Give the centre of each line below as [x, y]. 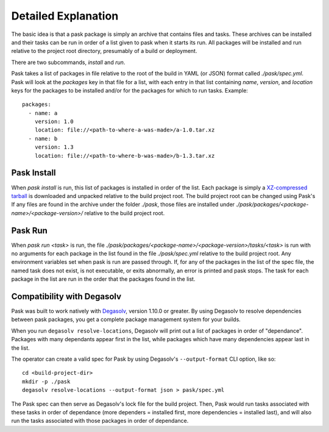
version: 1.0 [54, 122]
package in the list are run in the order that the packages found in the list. [103, 279]
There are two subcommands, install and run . [68, 62]
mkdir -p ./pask [46, 381]
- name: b [43, 138]
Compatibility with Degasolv [66, 296]
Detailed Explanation [65, 16]
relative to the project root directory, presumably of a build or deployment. [104, 51]
